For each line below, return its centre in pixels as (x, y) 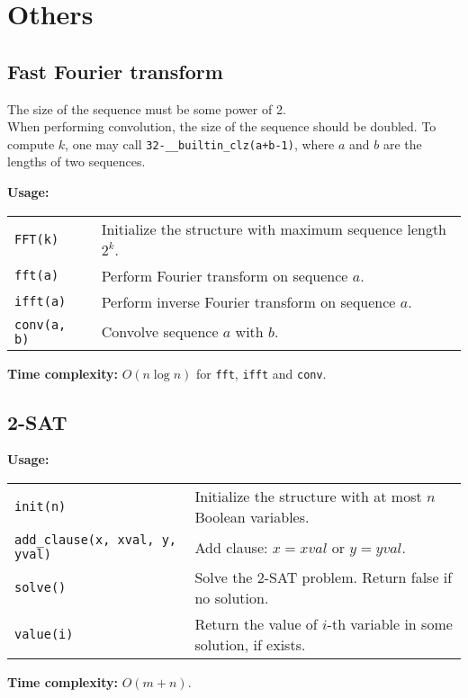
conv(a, (40, 324)
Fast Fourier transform (115, 71)
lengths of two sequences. (76, 161)
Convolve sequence (160, 332)
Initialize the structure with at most (308, 497)
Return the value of (256, 624)
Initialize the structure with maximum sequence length (274, 228)
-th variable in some (390, 624)
